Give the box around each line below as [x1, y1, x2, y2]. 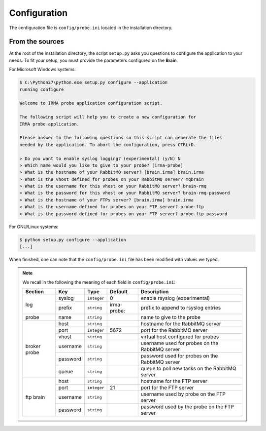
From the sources [9, 38, 64, 46]
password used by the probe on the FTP [140, 403, 234, 410]
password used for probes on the [140, 353, 218, 359]
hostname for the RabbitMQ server [140, 320, 221, 327]
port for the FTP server [140, 384, 194, 391]
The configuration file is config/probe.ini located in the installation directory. [9, 25, 172, 31]
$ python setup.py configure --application [19, 237, 127, 242]
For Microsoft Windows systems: [9, 67, 76, 73]
